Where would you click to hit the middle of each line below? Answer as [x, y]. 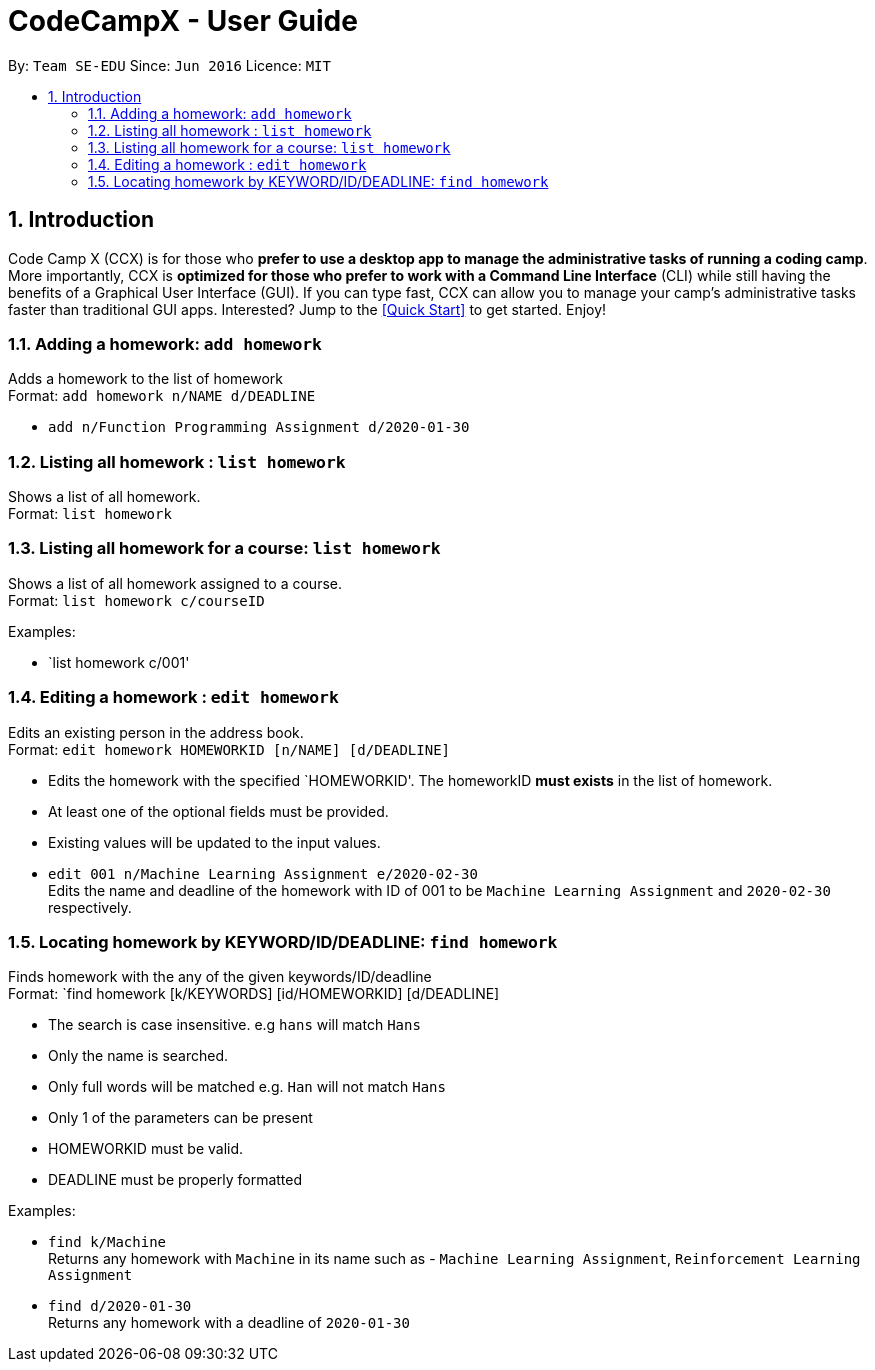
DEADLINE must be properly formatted [175, 1180]
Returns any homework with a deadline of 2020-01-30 [229, 1323]
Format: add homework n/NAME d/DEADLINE [162, 396]
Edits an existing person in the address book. [156, 732]
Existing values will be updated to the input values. [214, 842]
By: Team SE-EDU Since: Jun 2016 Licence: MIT [169, 65]
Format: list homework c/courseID [136, 600]
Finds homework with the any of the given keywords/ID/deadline [220, 977]
